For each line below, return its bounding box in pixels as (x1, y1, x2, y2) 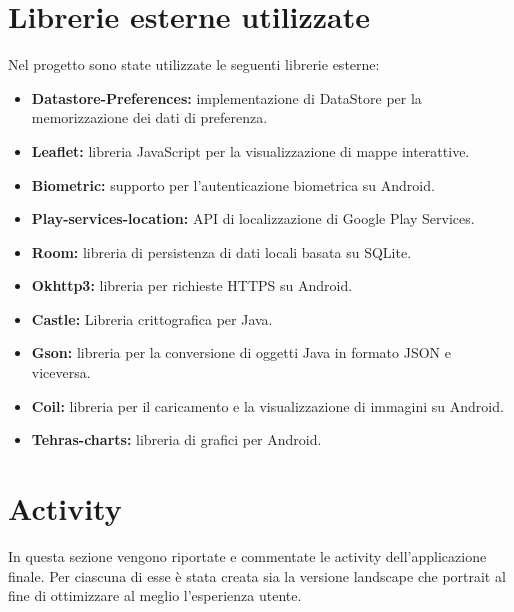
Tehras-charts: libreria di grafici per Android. (31, 429, 322, 450)
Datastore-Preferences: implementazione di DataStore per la (31, 87, 422, 108)
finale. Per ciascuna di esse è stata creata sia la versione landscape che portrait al (8, 565, 506, 586)
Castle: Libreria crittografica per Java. (31, 308, 273, 329)
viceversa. (31, 362, 91, 383)
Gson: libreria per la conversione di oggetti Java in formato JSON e (31, 342, 451, 363)
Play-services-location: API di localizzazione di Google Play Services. (31, 208, 475, 229)
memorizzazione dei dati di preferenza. (31, 107, 268, 128)
